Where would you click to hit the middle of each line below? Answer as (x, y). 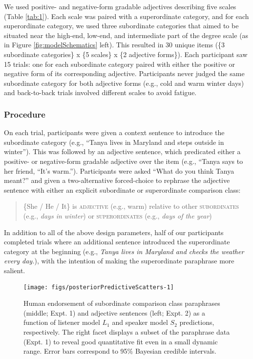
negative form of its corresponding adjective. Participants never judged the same (124, 73)
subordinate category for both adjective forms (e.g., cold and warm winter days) (124, 83)
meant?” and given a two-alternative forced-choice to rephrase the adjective (117, 180)
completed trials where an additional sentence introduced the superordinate (117, 242)
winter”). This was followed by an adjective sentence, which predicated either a (122, 151)
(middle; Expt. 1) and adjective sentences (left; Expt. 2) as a (115, 312)
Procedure (25, 114)
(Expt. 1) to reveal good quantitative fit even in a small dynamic (121, 341)
